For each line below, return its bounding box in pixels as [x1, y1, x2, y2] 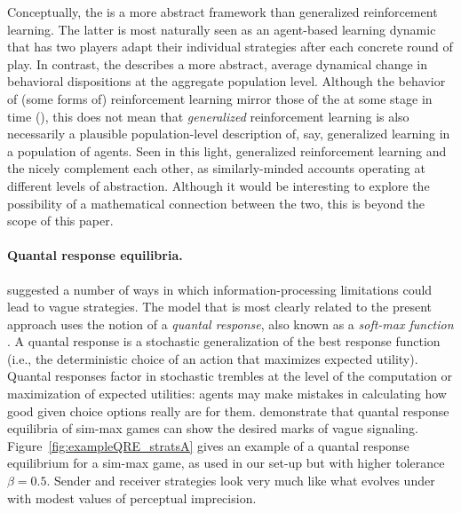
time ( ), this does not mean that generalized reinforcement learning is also [7, 107, 409, 125]
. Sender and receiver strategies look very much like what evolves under [46, 471, 435, 490]
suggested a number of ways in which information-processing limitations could [7, 280, 433, 298]
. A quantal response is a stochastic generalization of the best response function [7, 332, 441, 351]
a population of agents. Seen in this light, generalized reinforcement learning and [7, 141, 447, 160]
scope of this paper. [7, 211, 114, 230]
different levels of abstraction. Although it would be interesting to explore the [7, 176, 430, 194]
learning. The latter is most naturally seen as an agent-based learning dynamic [7, 20, 436, 38]
